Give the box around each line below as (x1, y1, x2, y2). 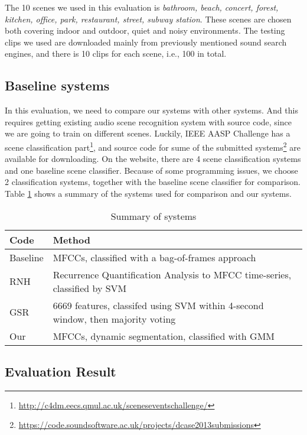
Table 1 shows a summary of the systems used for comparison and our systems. (5, 187, 292, 199)
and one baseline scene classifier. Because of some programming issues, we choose (5, 164, 298, 176)
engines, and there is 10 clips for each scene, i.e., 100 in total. (5, 47, 227, 60)
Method (53, 232, 90, 246)
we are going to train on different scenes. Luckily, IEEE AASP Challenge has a (5, 127, 290, 139)
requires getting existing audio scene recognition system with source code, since (5, 115, 292, 128)
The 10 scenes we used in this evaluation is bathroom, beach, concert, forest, (5, 1, 279, 13)
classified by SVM (53, 281, 127, 295)
